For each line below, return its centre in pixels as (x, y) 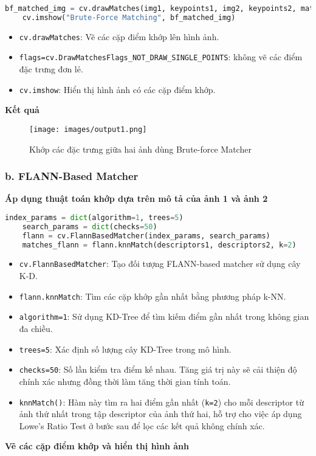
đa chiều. (36, 329)
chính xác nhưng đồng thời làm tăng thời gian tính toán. (125, 381)
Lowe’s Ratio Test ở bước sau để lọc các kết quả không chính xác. (142, 425)
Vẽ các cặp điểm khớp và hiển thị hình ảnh (97, 446)
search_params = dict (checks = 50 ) (90, 226)
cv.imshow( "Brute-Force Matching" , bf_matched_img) (129, 17)
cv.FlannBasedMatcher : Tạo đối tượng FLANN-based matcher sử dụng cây (160, 264)
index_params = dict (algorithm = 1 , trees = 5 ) (94, 217)
